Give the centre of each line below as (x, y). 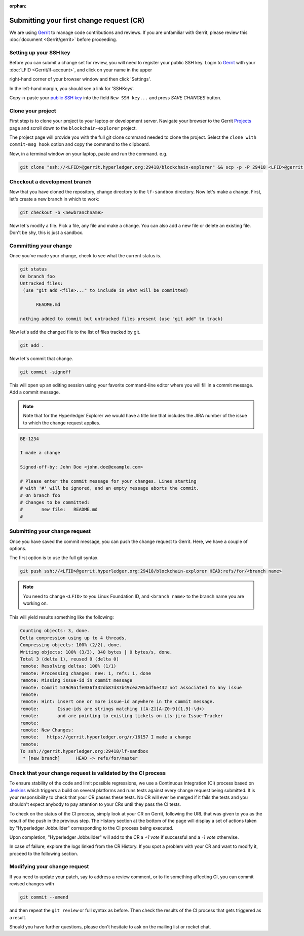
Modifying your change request (49, 867)
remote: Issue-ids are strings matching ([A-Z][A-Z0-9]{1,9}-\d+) (112, 709)
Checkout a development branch (51, 182)
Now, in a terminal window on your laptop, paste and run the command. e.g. (88, 153)
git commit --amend (44, 897)
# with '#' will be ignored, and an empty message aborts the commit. (110, 488)
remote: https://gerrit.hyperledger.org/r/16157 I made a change (106, 737)
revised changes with (32, 884)
